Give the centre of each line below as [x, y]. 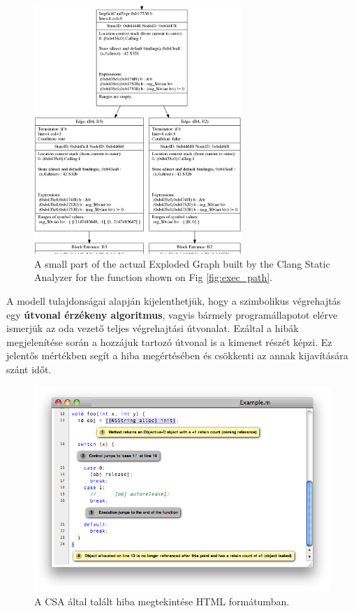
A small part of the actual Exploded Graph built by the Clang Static [182, 263]
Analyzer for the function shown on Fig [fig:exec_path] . [154, 277]
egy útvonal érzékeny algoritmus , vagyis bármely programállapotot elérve [172, 314]
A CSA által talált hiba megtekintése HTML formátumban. [162, 601]
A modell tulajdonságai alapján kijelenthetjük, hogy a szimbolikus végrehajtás [174, 301]
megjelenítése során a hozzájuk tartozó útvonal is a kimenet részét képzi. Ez [169, 341]
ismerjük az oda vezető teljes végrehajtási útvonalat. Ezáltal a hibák [153, 328]
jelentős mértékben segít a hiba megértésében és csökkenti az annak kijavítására [177, 355]
